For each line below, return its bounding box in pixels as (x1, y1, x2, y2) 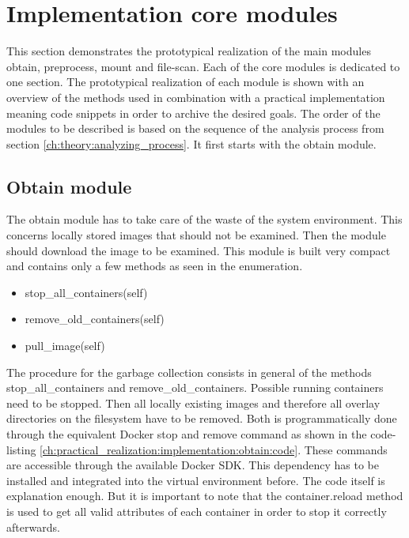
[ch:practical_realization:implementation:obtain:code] (40, 441, 298, 457)
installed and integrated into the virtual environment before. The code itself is (6, 472, 385, 488)
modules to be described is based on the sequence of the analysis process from (6, 120, 384, 137)
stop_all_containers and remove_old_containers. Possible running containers (6, 379, 384, 396)
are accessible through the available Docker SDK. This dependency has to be (6, 457, 379, 473)
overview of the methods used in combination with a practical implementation (6, 88, 385, 105)
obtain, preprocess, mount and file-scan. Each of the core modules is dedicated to (6, 58, 400, 74)
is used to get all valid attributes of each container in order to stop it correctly (6, 502, 387, 519)
